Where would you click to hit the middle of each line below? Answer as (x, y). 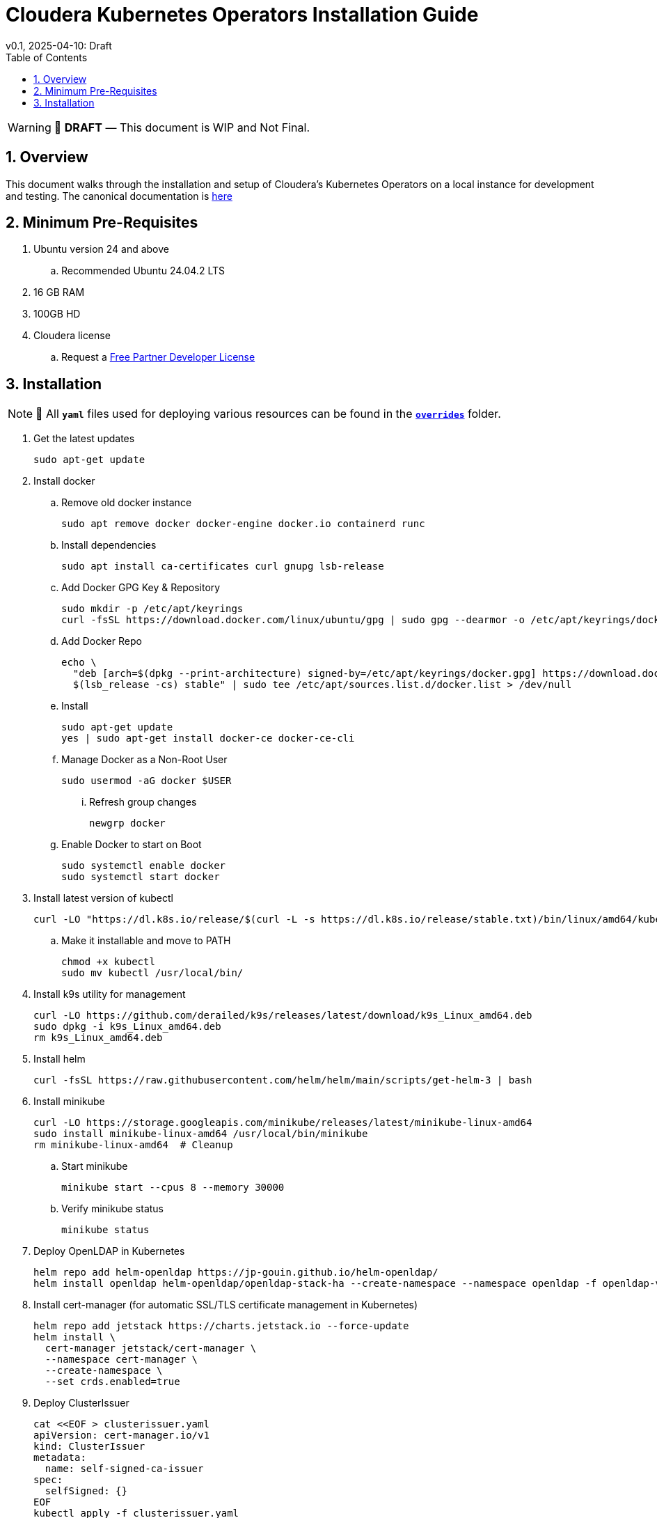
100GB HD (57, 314)
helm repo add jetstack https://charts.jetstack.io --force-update (221, 1326)
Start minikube (95, 1166)
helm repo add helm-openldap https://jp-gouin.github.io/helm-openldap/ (236, 1273)
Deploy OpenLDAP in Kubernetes (109, 1251)
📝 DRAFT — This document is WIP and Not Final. (182, 127)
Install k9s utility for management (110, 994)
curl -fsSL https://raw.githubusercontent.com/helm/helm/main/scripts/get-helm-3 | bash (283, 1080)
